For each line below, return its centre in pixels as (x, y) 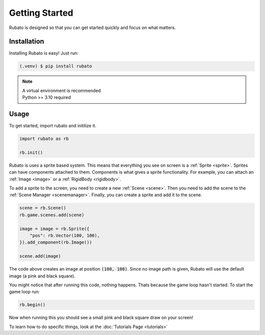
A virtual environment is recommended (62, 91)
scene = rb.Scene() (43, 208)
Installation (26, 42)
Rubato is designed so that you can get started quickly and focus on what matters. (93, 28)
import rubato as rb (44, 139)
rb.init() (31, 152)
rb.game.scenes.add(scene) (52, 215)
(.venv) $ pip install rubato (56, 66)
